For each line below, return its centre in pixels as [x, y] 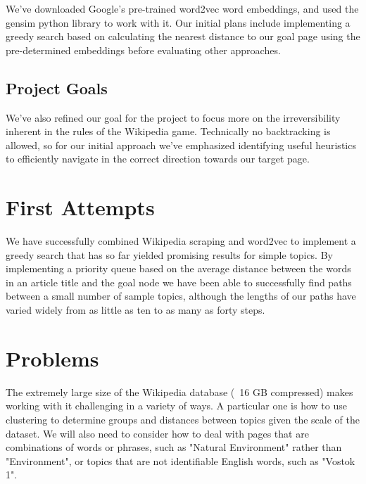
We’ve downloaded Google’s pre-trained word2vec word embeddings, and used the [182, 8]
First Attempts [80, 207]
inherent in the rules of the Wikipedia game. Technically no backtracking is [168, 131]
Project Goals [57, 88]
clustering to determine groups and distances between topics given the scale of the [183, 419]
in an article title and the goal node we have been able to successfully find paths [179, 282]
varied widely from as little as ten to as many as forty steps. [135, 310]
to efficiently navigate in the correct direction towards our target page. [158, 159]
